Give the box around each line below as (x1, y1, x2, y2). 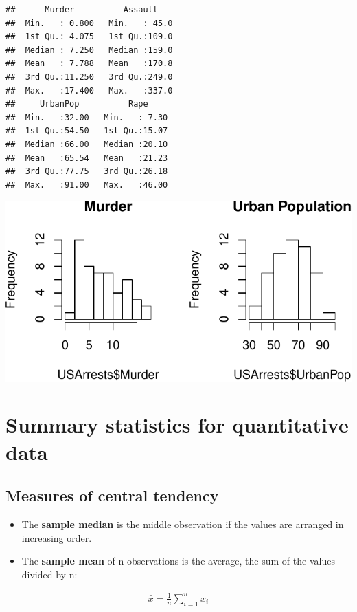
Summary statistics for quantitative (5, 411, 349, 439)
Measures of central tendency (5, 485, 219, 506)
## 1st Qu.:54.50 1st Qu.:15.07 (5, 126, 168, 136)
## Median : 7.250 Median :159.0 (5, 45, 173, 55)
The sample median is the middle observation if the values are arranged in (21, 517, 344, 532)
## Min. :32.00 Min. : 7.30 (5, 112, 168, 122)
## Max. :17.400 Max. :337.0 (5, 85, 173, 96)
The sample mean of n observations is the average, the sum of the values (21, 554, 335, 568)
